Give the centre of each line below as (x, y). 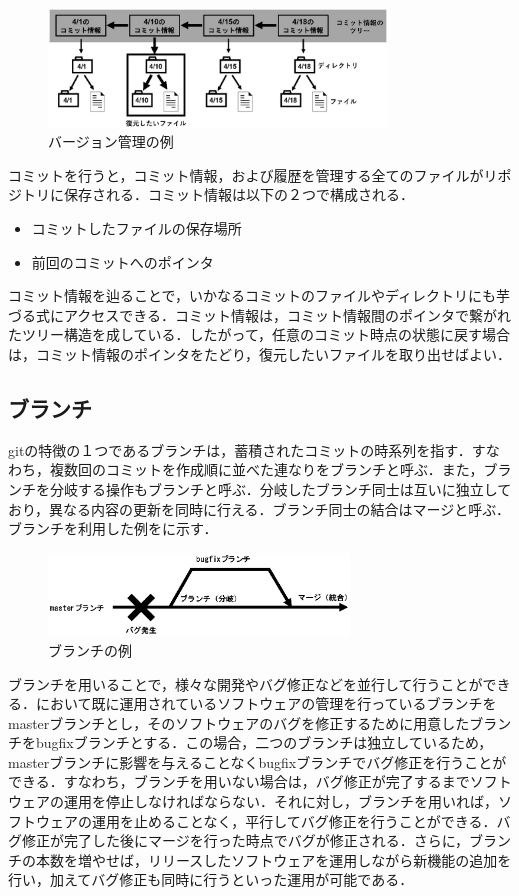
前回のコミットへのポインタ (122, 261)
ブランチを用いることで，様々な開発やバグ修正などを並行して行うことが (245, 683)
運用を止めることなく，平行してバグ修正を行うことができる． (294, 820)
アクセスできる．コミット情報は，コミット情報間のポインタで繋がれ (287, 314)
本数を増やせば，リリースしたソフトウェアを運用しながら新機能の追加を (273, 859)
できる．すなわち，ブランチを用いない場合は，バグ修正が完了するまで (239, 781)
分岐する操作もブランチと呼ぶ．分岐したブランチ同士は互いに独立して (280, 488)
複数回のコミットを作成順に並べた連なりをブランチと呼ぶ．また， (266, 469)
